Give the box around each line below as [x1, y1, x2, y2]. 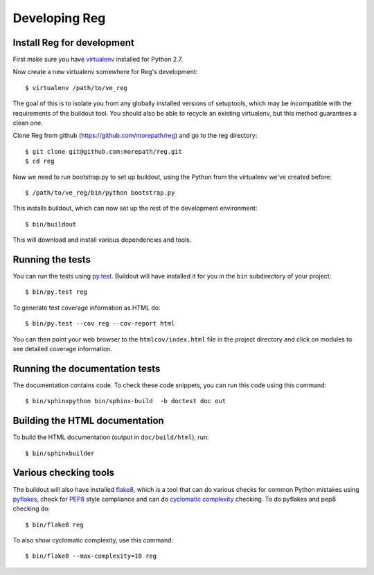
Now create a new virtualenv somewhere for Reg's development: [12, 68, 198, 76]
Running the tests [12, 254, 91, 265]
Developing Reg [12, 10, 106, 26]
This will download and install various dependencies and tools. [12, 236, 192, 244]
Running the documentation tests [12, 362, 161, 374]
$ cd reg [25, 157, 55, 166]
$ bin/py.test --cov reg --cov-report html [25, 319, 175, 328]
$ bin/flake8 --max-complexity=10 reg [25, 552, 157, 560]
